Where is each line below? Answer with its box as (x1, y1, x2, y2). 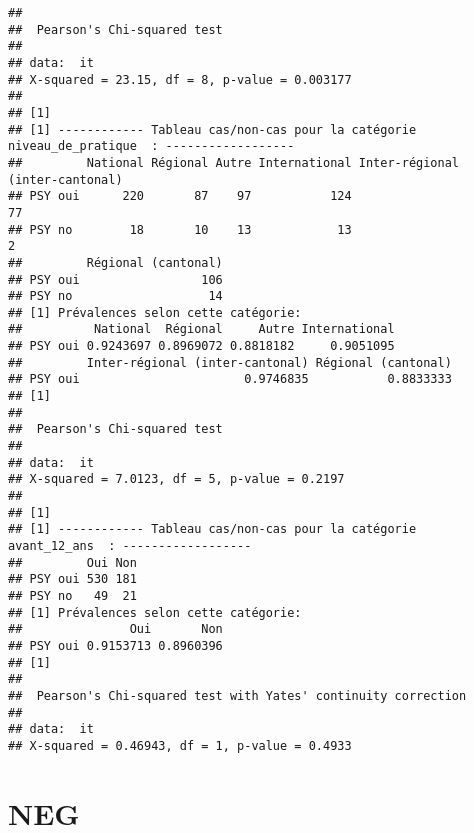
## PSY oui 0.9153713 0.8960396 (8, 638, 223, 653)
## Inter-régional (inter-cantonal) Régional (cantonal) (8, 355, 452, 370)
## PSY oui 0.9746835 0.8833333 (8, 372, 452, 387)
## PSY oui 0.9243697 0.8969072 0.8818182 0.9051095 (8, 339, 395, 354)
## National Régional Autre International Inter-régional (8, 155, 460, 170)
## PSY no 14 (8, 289, 223, 304)
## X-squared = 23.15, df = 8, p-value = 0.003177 (8, 72, 352, 87)
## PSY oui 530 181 (8, 572, 137, 587)
